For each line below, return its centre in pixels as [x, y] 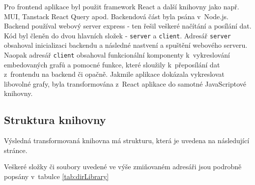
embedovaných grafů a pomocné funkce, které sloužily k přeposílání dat [112, 64]
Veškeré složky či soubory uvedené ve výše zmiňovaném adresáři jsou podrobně [123, 167]
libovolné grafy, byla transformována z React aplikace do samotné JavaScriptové [125, 83]
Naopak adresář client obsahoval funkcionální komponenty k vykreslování [117, 55]
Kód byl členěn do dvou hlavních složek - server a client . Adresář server [117, 35]
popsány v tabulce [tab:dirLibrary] [57, 176]
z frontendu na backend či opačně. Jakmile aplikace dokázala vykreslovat [114, 74]
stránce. [16, 150]
